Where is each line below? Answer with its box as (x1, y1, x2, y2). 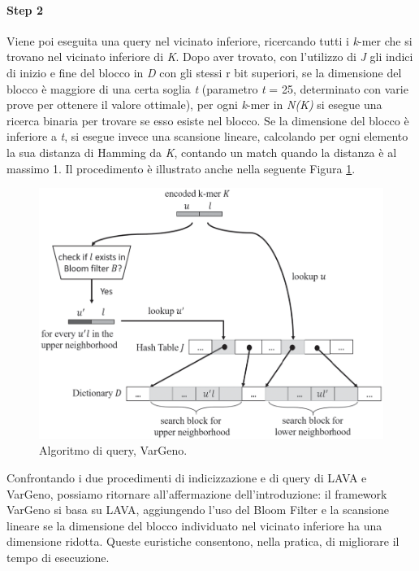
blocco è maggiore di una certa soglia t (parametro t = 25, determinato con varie (6, 80, 408, 97)
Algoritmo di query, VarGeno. (39, 442, 188, 459)
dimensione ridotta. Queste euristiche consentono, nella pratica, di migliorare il (6, 533, 400, 550)
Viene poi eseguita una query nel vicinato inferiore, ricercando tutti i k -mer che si (6, 32, 413, 49)
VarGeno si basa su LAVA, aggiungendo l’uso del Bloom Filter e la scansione (6, 501, 389, 518)
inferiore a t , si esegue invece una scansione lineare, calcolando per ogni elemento (6, 128, 408, 145)
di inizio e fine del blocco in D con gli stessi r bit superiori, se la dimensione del (6, 63, 402, 81)
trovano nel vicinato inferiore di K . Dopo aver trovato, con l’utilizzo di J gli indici (6, 48, 413, 65)
